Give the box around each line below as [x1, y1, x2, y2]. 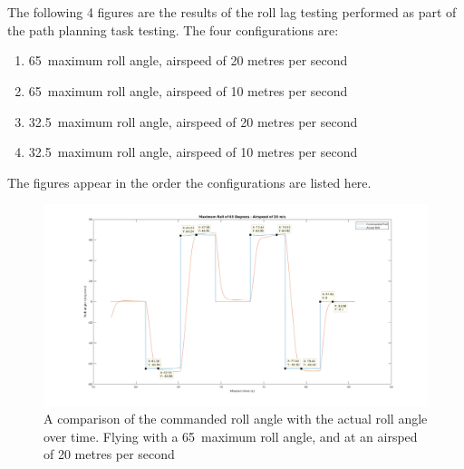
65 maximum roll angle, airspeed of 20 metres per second [28, 51, 348, 70]
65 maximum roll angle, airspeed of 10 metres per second [28, 81, 348, 100]
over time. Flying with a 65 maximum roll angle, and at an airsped [43, 426, 418, 445]
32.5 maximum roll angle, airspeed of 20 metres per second [28, 112, 358, 131]
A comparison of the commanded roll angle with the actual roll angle [43, 409, 428, 428]
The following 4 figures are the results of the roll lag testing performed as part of [7, 3, 457, 22]
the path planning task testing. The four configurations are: [7, 20, 339, 39]
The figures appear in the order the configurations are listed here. [7, 172, 372, 191]
